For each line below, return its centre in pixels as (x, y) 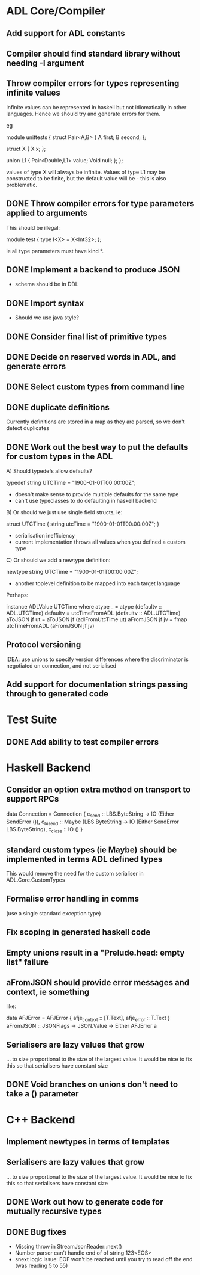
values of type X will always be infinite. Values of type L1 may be (86, 172)
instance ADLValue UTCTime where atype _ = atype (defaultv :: (84, 607)
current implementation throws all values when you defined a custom (100, 542)
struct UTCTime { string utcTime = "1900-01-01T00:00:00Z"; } (83, 524)
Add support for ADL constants (66, 33)
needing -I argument (46, 63)
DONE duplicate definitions (58, 407)
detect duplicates (28, 428)
